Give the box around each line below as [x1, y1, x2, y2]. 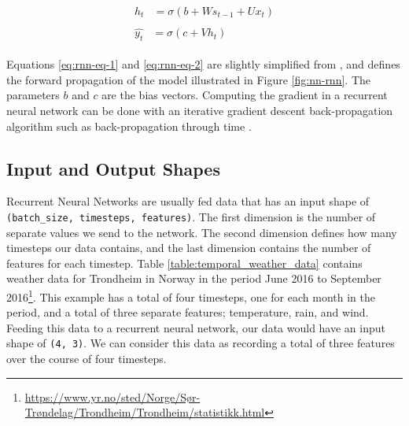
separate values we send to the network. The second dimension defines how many [6, 224, 397, 240]
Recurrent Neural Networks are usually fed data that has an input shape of [6, 193, 370, 209]
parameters [6, 87, 60, 103]
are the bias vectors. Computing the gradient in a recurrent [101, 87, 388, 103]
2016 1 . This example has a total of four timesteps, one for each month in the [6, 286, 375, 305]
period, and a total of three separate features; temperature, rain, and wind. [6, 304, 369, 320]
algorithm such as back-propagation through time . [6, 117, 252, 134]
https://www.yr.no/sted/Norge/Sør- [24, 388, 201, 405]
